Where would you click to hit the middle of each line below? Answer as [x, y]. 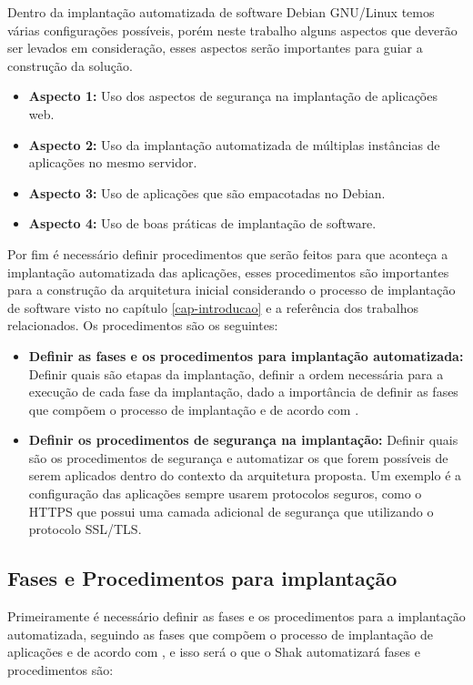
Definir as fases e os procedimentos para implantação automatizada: [246, 355]
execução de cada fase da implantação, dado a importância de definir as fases [243, 392]
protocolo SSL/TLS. [85, 529]
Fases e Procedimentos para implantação [202, 578]
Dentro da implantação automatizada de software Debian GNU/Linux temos [221, 12]
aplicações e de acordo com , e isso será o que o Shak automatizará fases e [214, 652]
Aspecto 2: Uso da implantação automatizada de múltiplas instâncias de [234, 144]
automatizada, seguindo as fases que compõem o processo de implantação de [220, 634]
